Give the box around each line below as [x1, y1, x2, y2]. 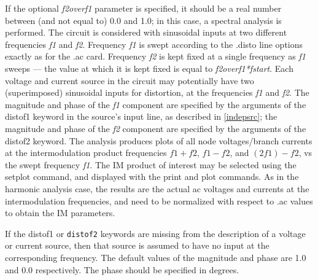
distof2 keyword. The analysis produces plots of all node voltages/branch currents [5, 134, 312, 147]
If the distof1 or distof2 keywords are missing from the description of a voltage [5, 227, 306, 239]
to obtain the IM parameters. [5, 206, 115, 219]
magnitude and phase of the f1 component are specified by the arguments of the [5, 98, 306, 111]
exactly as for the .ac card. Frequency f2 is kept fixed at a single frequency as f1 [5, 50, 306, 63]
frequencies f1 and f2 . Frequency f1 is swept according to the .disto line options [5, 37, 303, 50]
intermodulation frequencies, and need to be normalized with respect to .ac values [5, 194, 313, 207]
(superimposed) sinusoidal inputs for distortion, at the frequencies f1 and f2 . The [5, 86, 309, 99]
